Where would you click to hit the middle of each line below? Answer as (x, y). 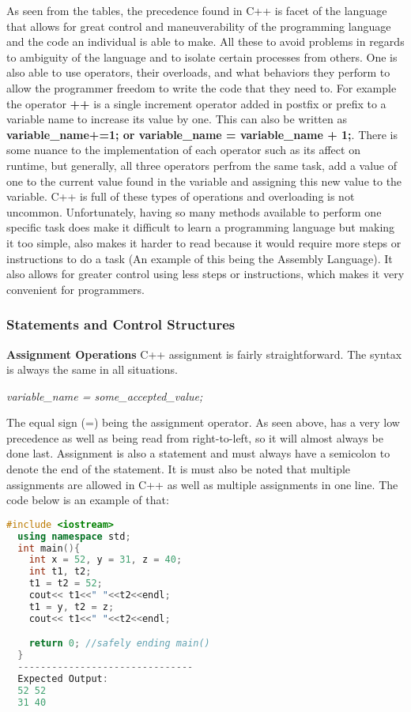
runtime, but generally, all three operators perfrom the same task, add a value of (202, 165)
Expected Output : (63, 679)
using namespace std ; (74, 536)
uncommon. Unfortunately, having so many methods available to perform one (194, 211)
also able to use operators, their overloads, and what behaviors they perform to (198, 72)
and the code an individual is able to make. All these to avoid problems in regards (205, 41)
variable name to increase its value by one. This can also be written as (177, 119)
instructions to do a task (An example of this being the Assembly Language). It (200, 258)
